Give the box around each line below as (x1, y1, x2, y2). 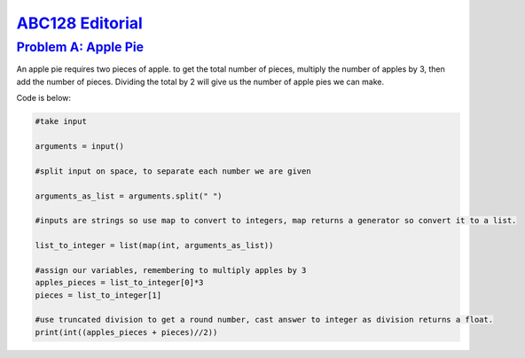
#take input (35, 116, 88, 127)
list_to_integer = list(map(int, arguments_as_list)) (35, 240, 274, 251)
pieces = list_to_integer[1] (35, 290, 162, 300)
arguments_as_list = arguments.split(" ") (35, 191, 223, 201)
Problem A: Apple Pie (16, 39, 145, 55)
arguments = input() (35, 141, 124, 151)
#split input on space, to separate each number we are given (35, 166, 311, 176)
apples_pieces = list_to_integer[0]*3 (35, 277, 204, 288)
